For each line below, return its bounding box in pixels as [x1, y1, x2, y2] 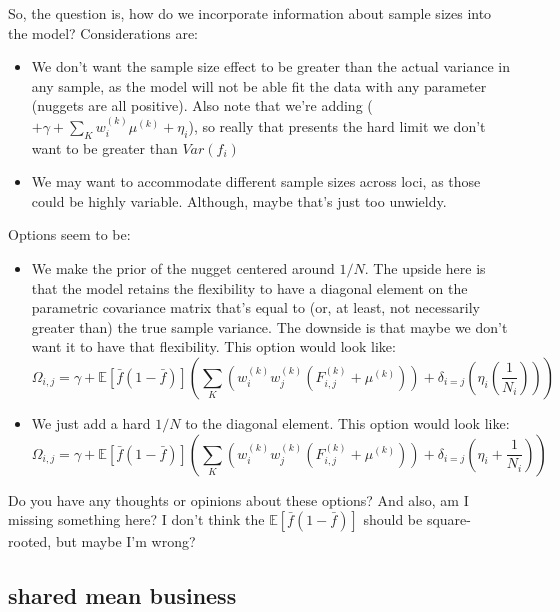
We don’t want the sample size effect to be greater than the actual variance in [31, 56, 510, 77]
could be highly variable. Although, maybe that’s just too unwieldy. [31, 190, 447, 211]
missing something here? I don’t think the [8, 509, 265, 530]
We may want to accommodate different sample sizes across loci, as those [31, 171, 481, 192]
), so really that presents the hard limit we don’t [188, 115, 486, 136]
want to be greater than [31, 137, 178, 158]
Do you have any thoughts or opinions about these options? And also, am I [8, 489, 469, 510]
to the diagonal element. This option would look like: [185, 412, 510, 433]
